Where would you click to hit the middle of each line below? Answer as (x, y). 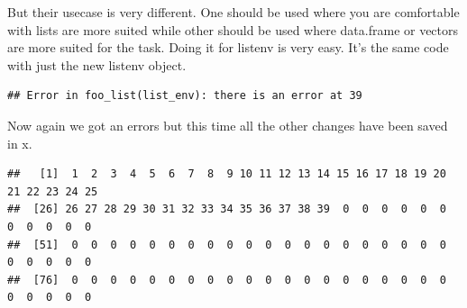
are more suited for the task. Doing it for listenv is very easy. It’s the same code (228, 47)
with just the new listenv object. (97, 64)
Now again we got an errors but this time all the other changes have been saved (228, 125)
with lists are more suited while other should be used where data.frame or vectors (233, 29)
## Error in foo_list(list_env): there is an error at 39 (185, 96)
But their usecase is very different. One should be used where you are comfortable (233, 12)
